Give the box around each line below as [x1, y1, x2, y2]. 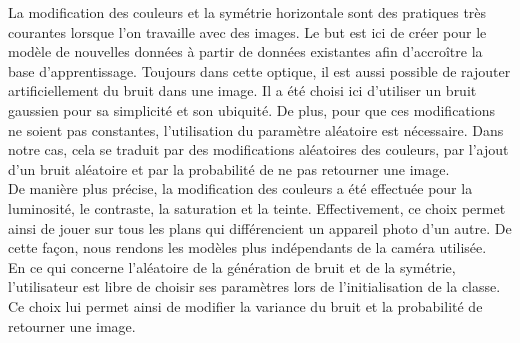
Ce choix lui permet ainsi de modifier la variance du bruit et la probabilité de [8, 295, 483, 316]
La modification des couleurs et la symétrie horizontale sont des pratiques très [8, 2, 487, 22]
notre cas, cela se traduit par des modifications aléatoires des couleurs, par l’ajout [8, 139, 509, 160]
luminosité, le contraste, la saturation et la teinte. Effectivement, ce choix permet [8, 197, 506, 218]
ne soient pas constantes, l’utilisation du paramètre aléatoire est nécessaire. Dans [8, 119, 504, 140]
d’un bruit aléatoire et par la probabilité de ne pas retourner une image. [8, 158, 450, 179]
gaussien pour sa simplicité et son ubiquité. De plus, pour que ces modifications [8, 99, 496, 120]
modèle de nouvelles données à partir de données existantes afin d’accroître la [8, 41, 483, 62]
